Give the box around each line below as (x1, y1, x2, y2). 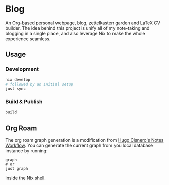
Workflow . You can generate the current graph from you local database (5, 142, 153, 149)
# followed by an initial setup (5, 82, 73, 87)
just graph (5, 166, 28, 171)
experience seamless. (5, 36, 51, 42)
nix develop (5, 77, 30, 82)
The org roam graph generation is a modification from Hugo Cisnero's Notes (5, 137, 164, 143)
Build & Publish (5, 98, 43, 105)
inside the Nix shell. (5, 175, 46, 181)
